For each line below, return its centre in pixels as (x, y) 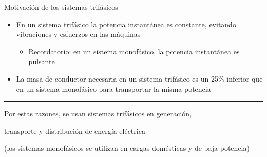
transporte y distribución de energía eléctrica (75, 131)
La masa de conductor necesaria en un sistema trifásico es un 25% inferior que (139, 78)
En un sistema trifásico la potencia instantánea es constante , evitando (126, 24)
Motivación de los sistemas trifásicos (61, 7)
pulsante (42, 61)
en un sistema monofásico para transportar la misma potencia (113, 89)
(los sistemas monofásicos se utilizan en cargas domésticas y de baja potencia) (127, 148)
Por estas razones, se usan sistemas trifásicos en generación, (98, 114)
